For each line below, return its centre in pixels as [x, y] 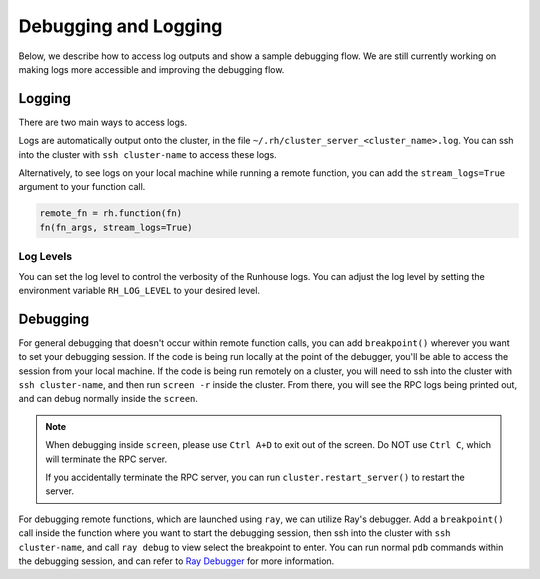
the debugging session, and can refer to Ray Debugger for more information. [176, 561]
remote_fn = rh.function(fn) [111, 213]
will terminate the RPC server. [106, 459]
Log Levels [45, 257]
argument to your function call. [82, 187]
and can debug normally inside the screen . [108, 399]
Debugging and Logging [120, 26]
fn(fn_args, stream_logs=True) [116, 227]
